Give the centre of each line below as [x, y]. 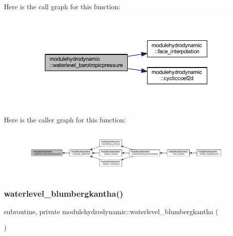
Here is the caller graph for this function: [65, 120]
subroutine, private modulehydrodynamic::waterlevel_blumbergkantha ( [111, 211]
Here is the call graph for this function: [62, 6]
